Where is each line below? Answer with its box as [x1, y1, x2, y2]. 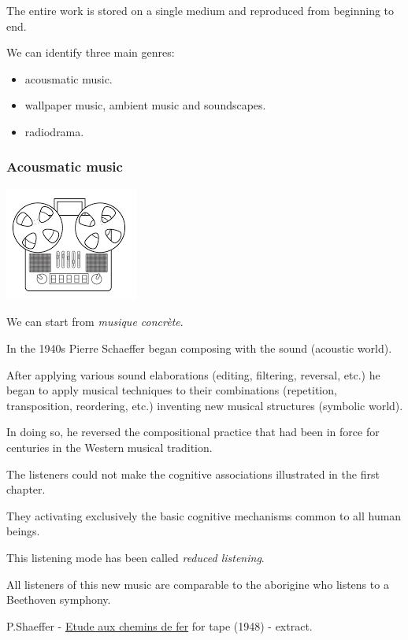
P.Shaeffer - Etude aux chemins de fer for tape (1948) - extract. [6, 617, 313, 634]
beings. [6, 523, 40, 539]
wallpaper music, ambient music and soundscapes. [24, 97, 266, 113]
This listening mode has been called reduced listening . [6, 549, 265, 565]
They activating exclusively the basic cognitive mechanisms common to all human [6, 507, 402, 523]
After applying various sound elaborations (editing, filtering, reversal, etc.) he [6, 366, 380, 383]
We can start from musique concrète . [6, 313, 184, 330]
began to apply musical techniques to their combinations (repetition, [6, 382, 337, 398]
